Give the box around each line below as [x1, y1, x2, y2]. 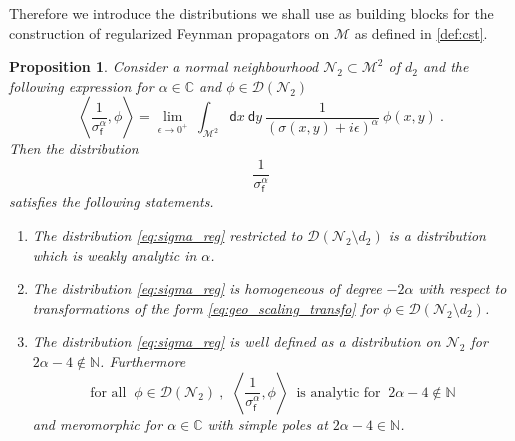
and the [422, 56, 469, 77]
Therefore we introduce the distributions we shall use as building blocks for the [9, 3, 494, 23]
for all [90, 385, 127, 400]
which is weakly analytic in [32, 244, 197, 265]
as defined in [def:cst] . [354, 22, 488, 43]
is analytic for [296, 385, 381, 400]
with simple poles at [207, 413, 328, 434]
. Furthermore [100, 351, 186, 372]
